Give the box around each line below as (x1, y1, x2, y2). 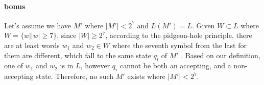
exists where (127, 71, 165, 81)
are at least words (4, 39, 60, 50)
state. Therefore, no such (36, 71, 114, 81)
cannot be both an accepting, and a (119, 60, 231, 71)
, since (57, 30, 77, 40)
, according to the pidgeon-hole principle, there (105, 30, 252, 40)
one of (4, 60, 23, 71)
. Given (191, 20, 215, 30)
